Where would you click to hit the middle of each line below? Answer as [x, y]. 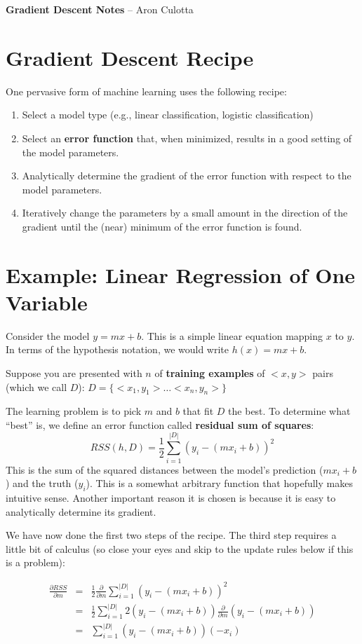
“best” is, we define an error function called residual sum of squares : [160, 424]
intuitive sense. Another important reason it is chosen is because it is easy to [171, 498]
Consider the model [48, 335]
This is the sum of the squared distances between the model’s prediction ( [165, 469]
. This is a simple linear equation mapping [232, 335]
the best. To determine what [289, 411]
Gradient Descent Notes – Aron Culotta [100, 9]
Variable [47, 302]
